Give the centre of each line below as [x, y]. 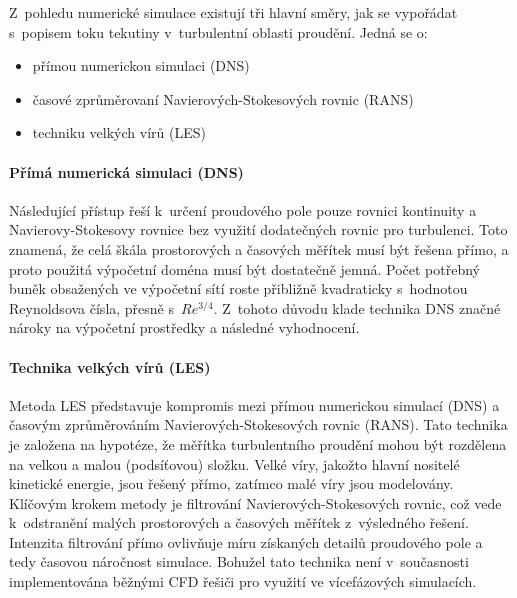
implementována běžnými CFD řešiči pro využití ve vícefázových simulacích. [243, 581]
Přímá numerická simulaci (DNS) [126, 171]
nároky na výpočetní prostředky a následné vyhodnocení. [184, 327]
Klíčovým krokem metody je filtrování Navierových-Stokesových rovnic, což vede [255, 502]
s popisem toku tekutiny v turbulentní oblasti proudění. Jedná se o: [218, 31]
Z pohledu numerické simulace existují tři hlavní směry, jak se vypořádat [233, 12]
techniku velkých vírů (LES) [119, 132]
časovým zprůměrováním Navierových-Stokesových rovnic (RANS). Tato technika [258, 424]
